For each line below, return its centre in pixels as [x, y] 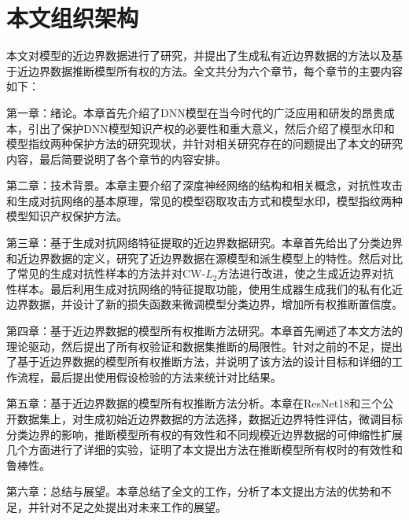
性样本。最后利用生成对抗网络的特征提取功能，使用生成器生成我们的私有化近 [204, 288]
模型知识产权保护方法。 [67, 216]
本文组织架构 [73, 18]
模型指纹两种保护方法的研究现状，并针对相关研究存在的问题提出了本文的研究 [204, 144]
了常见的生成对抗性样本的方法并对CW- [106, 273]
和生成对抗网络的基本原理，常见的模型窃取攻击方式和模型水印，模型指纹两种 [204, 200]
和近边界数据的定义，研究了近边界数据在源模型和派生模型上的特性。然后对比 [204, 258]
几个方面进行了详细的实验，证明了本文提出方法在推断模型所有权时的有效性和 [204, 450]
